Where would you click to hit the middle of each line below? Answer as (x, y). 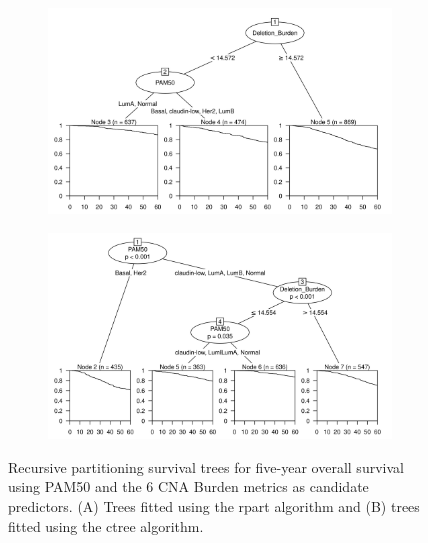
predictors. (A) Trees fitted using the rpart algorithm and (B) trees (214, 505)
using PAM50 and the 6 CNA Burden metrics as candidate (188, 486)
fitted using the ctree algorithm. (106, 525)
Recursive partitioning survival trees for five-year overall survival (206, 466)
